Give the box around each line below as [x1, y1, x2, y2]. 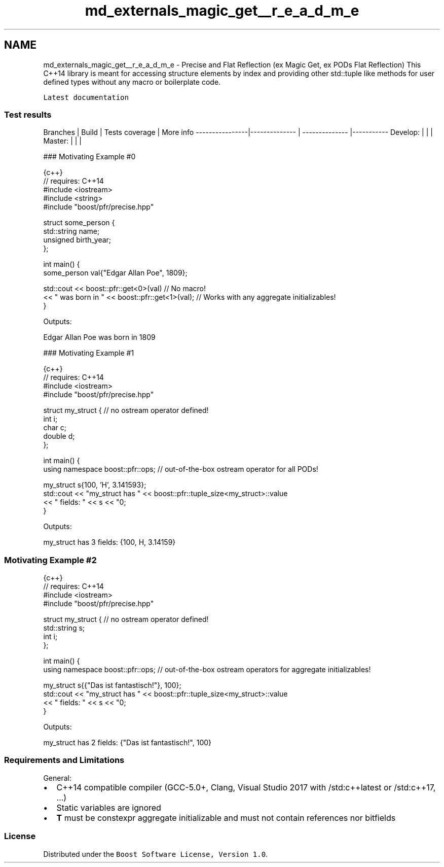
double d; [43, 432, 75, 441]
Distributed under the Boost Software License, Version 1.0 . [43, 849, 268, 858]
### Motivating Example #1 [43, 349, 134, 358]
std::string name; [43, 227, 100, 236]
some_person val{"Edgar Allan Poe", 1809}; [43, 268, 188, 278]
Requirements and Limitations [4, 755, 125, 766]
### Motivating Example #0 [43, 152, 136, 161]
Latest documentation [43, 93, 129, 101]
